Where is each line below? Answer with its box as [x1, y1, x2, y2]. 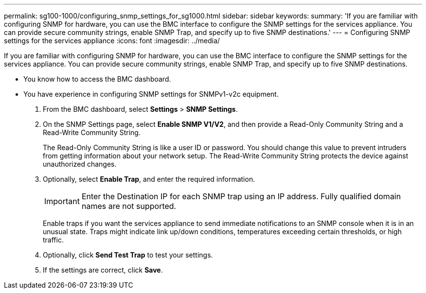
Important [44, 196, 80, 206]
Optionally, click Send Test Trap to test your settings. [43, 251, 213, 259]
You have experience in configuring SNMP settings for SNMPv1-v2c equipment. [23, 90, 279, 98]
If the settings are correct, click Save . [43, 266, 163, 274]
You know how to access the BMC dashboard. [23, 75, 171, 83]
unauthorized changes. [43, 160, 117, 168]
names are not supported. [81, 201, 177, 211]
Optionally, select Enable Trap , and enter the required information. [43, 175, 255, 183]
